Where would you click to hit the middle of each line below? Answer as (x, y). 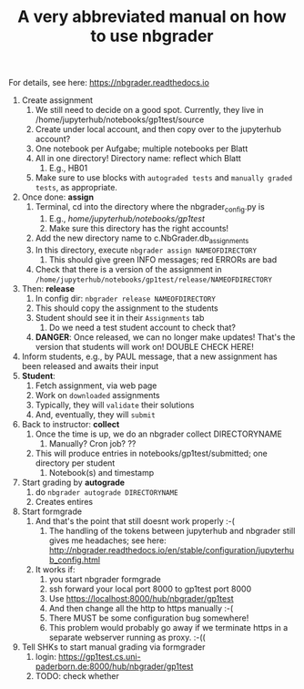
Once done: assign (58, 197)
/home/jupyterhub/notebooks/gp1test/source (120, 119)
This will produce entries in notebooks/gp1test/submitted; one (151, 453)
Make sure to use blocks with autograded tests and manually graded (164, 178)
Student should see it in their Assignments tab (120, 317)
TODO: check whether (77, 675)
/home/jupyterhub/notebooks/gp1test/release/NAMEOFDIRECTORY (153, 280)
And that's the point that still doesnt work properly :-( (135, 520)
